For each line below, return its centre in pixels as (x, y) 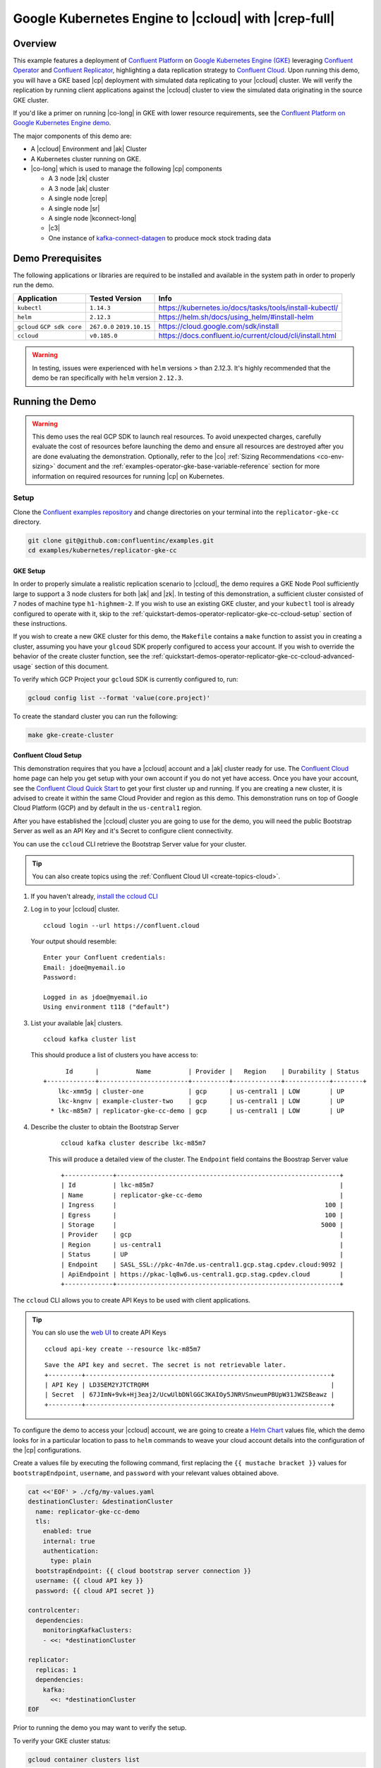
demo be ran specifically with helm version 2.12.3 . (108, 378)
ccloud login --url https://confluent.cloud (122, 925)
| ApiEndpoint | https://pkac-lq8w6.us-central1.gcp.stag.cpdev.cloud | (202, 1274)
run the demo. (34, 285)
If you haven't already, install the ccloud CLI (94, 896)
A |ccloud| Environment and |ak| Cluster (89, 149)
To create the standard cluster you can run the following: (95, 716)
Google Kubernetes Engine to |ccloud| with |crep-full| (174, 18)
